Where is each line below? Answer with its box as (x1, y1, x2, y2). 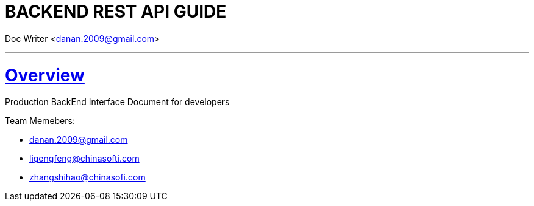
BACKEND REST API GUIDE (5, 1, 227, 22)
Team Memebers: (5, 115, 75, 126)
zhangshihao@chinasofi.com (29, 172, 146, 183)
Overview (5, 64, 85, 86)
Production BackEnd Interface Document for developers (5, 97, 230, 108)
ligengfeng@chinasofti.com (29, 153, 140, 164)
